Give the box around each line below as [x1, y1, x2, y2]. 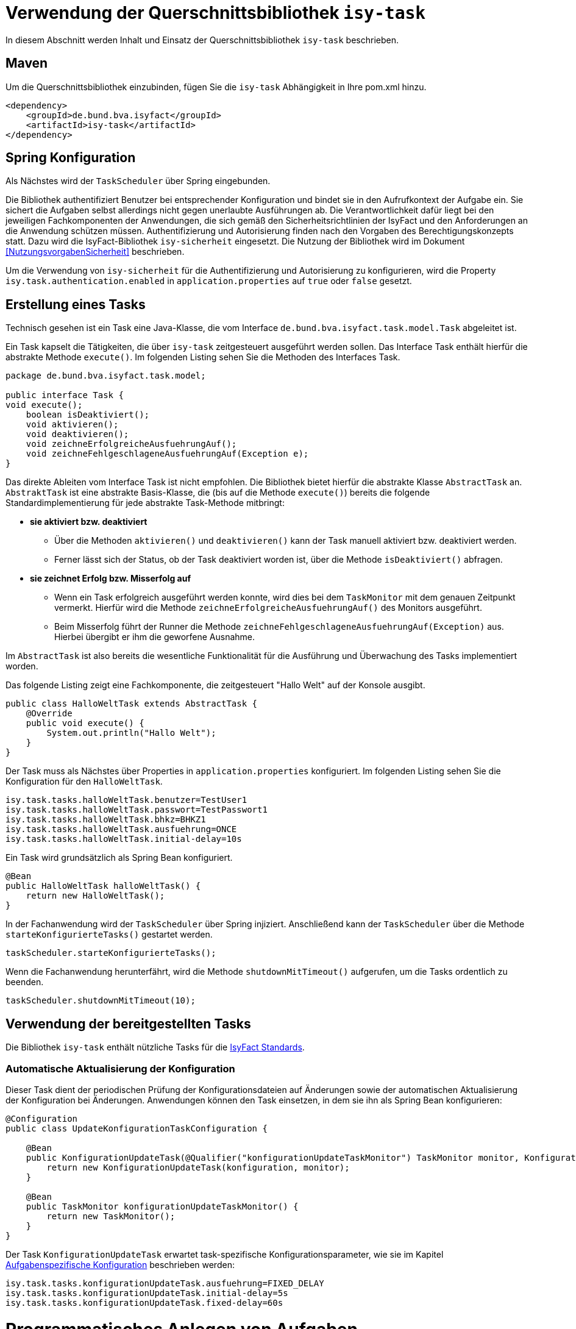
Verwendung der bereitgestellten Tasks [5, 1016, 251, 1031]
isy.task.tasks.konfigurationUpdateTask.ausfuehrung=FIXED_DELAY [5, 1278, 324, 1288]
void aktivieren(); [26, 419, 119, 430]
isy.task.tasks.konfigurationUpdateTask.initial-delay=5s [5, 1288, 288, 1298]
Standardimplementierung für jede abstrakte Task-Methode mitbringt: [5, 497, 285, 508]
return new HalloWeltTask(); [26, 891, 165, 901]
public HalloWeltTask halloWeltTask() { [5, 881, 201, 891]
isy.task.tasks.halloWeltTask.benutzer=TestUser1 [5, 795, 247, 805]
